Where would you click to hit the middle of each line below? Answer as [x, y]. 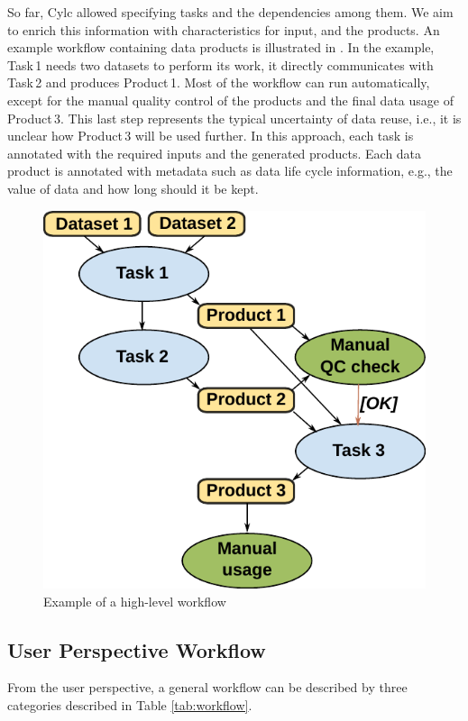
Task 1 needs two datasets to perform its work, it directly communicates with [220, 64]
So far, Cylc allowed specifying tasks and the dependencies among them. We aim [230, 12]
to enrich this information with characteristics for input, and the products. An [224, 29]
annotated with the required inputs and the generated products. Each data [215, 153]
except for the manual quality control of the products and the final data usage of [230, 100]
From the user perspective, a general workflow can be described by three [207, 687]
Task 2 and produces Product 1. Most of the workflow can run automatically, [219, 82]
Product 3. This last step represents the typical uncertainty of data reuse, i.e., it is [234, 118]
